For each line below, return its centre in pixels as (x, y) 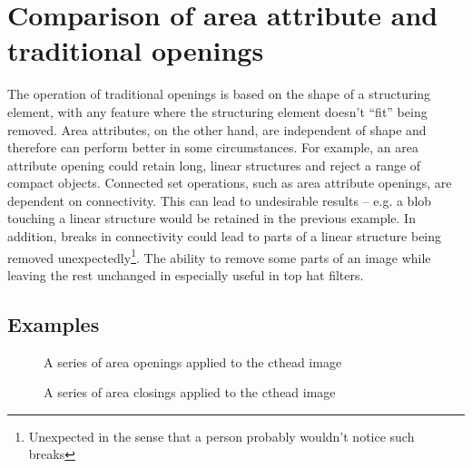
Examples (54, 323)
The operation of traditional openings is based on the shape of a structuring (219, 94)
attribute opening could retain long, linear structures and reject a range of (214, 165)
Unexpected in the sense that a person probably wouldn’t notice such (221, 436)
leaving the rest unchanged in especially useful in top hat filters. (186, 274)
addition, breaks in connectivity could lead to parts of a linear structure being (225, 236)
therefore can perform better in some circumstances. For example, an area (213, 147)
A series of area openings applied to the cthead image (193, 361)
